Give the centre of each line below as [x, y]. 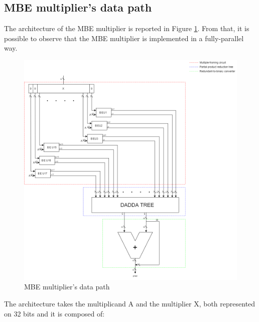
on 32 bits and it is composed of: [54, 313]
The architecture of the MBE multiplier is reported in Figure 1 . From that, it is [127, 28]
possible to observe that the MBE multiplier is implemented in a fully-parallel [124, 38]
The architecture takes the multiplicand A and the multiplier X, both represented [130, 304]
